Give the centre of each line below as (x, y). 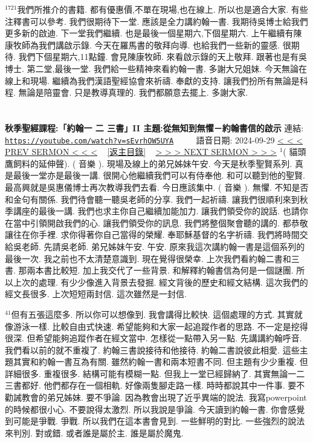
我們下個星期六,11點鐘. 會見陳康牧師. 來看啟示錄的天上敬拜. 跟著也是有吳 (163, 57)
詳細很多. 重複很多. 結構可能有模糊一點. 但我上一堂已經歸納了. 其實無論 (147, 373)
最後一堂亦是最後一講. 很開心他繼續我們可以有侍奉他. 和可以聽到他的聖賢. (159, 175)
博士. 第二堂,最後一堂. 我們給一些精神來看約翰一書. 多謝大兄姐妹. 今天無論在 (156, 68)
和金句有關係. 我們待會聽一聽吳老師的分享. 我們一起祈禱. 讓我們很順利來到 (152, 199)
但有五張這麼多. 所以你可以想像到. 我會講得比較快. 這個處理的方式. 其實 (153, 314)
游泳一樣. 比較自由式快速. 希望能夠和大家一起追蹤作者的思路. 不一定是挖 (156, 326)
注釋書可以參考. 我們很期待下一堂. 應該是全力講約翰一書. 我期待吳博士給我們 (156, 21)
